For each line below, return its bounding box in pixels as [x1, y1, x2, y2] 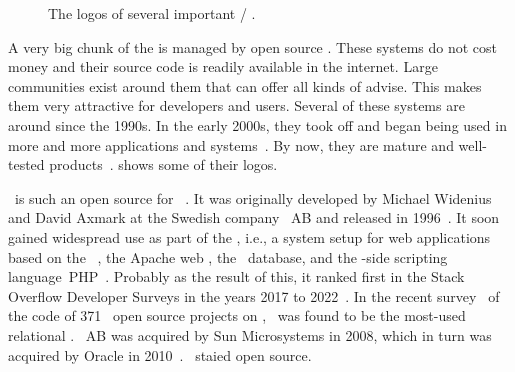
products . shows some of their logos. [49, 154, 278, 175]
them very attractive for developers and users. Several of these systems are [8, 95, 465, 116]
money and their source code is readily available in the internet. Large [8, 56, 438, 77]
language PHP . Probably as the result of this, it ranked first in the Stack [8, 266, 465, 287]
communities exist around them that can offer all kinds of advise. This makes [8, 75, 482, 96]
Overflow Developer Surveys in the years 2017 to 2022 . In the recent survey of [8, 285, 500, 306]
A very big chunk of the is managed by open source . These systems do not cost [8, 36, 497, 57]
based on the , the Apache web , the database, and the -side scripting [8, 246, 448, 267]
